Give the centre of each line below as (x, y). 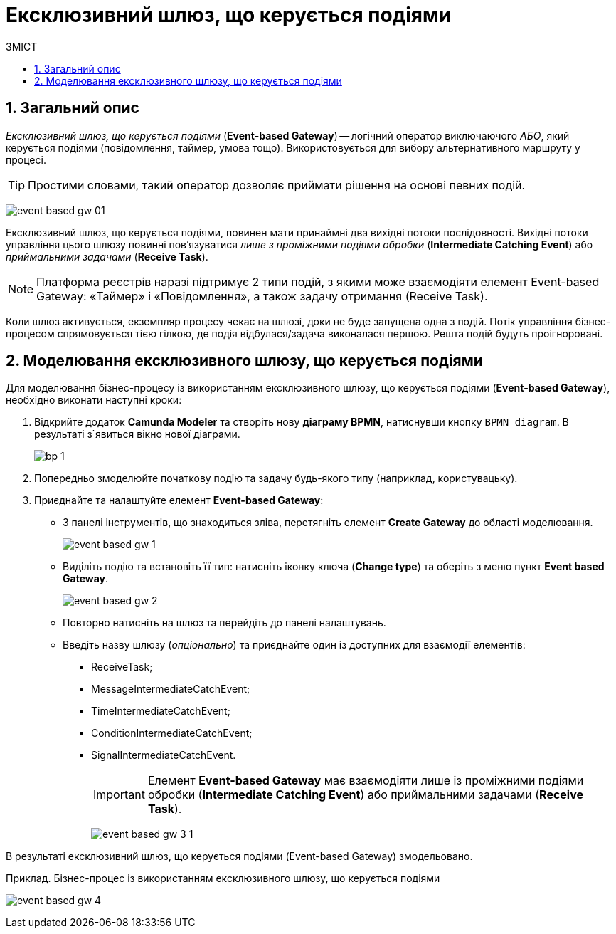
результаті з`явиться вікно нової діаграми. (137, 434)
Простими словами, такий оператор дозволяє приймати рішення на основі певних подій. (277, 185)
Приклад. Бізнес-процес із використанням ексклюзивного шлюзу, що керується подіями (223, 878)
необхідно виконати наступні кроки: (94, 400)
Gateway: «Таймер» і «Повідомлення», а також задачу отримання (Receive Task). (262, 296)
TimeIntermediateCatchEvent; (161, 711)
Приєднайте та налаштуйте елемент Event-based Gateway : (179, 500)
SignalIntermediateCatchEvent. (164, 755)
